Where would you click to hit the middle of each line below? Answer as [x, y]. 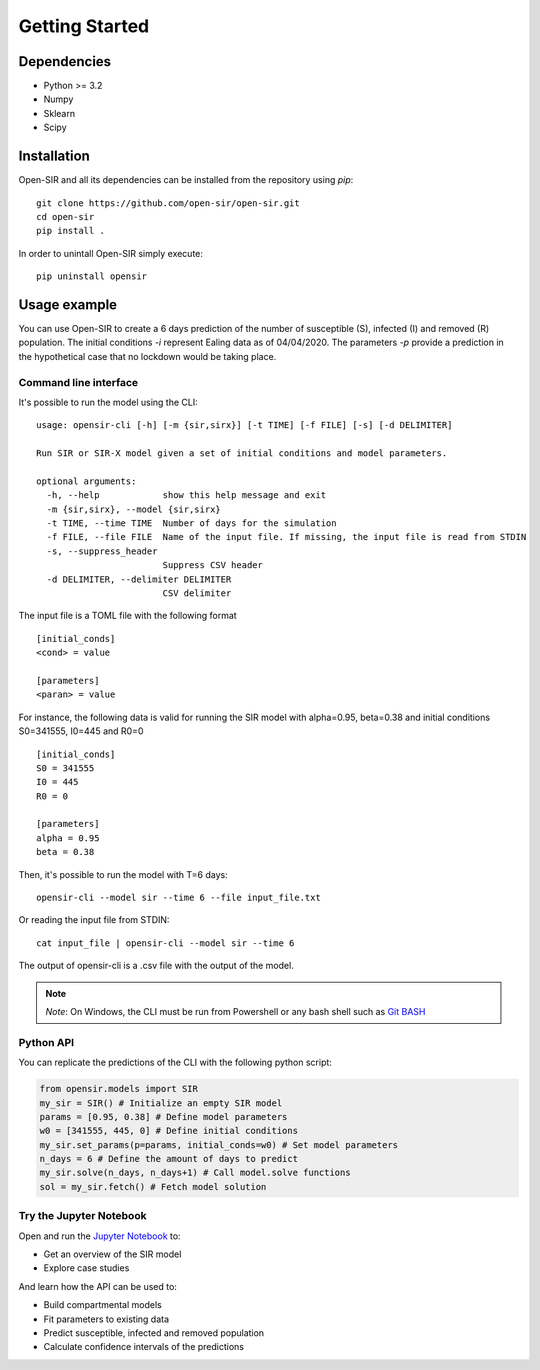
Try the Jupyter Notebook [82, 1216]
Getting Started [84, 26]
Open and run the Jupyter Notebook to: [99, 1236]
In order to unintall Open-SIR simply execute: [111, 253]
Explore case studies [86, 1268]
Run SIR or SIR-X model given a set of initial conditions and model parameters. [242, 453]
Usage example [68, 304]
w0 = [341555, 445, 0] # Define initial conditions [169, 1131]
